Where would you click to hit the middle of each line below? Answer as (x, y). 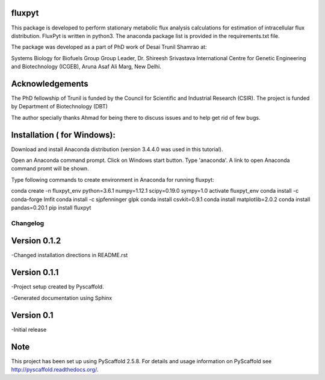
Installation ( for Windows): (63, 135)
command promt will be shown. (50, 169)
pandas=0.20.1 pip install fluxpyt (51, 208)
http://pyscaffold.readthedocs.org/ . (55, 369)
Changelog (28, 223)
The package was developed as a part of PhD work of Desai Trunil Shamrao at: (109, 47)
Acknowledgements (50, 83)
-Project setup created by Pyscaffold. (58, 287)
